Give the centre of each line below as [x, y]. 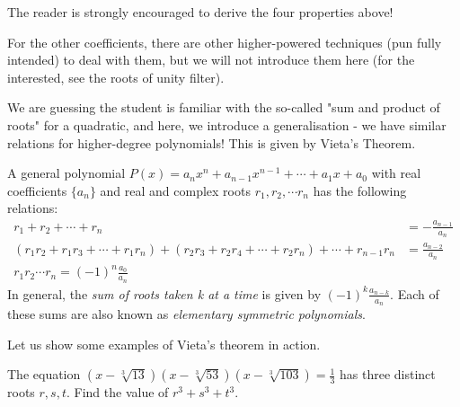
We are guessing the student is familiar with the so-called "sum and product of [224, 107]
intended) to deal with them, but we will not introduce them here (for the [211, 60]
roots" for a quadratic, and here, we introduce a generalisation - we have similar [227, 124]
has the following [360, 190]
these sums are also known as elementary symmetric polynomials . [186, 313]
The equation [44, 374]
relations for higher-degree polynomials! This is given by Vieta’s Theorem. [212, 142]
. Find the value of [117, 392]
